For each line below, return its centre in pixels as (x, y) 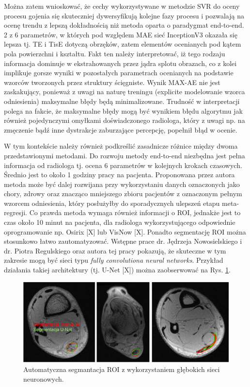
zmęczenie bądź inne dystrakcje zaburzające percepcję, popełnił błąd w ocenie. (121, 129)
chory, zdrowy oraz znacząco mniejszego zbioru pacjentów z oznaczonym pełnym (123, 193)
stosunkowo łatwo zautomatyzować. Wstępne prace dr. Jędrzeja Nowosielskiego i (123, 241)
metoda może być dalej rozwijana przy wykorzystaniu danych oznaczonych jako (122, 184)
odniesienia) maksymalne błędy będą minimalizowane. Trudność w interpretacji (122, 101)
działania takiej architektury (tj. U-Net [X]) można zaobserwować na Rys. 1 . (117, 270)
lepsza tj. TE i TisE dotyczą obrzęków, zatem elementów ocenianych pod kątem (123, 44)
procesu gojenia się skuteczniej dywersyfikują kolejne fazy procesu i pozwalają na (124, 15)
